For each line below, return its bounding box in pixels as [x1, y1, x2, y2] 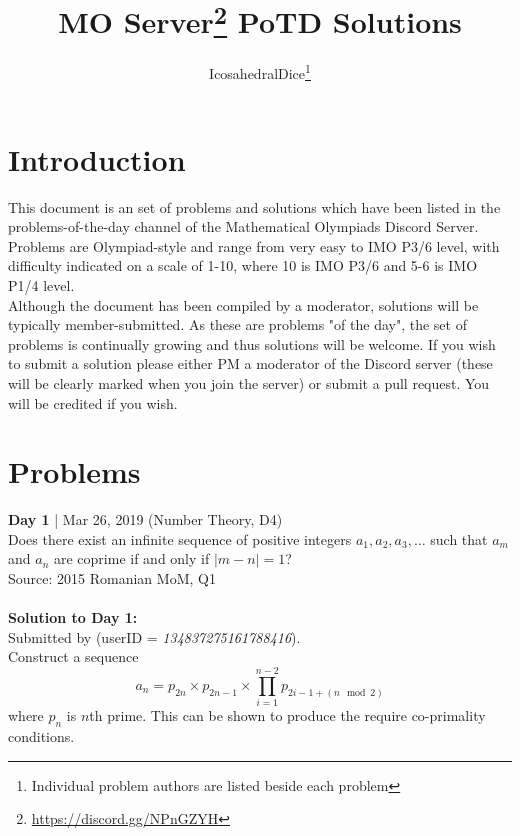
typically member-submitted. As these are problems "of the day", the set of [8, 314, 467, 335]
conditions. [8, 725, 75, 746]
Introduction [8, 138, 186, 179]
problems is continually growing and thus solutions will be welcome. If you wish [8, 333, 496, 354]
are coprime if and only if [53, 548, 210, 569]
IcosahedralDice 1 [209, 60, 311, 84]
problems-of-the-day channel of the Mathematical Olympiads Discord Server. [8, 216, 479, 237]
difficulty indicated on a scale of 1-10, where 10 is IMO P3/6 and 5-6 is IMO [8, 255, 478, 276]
